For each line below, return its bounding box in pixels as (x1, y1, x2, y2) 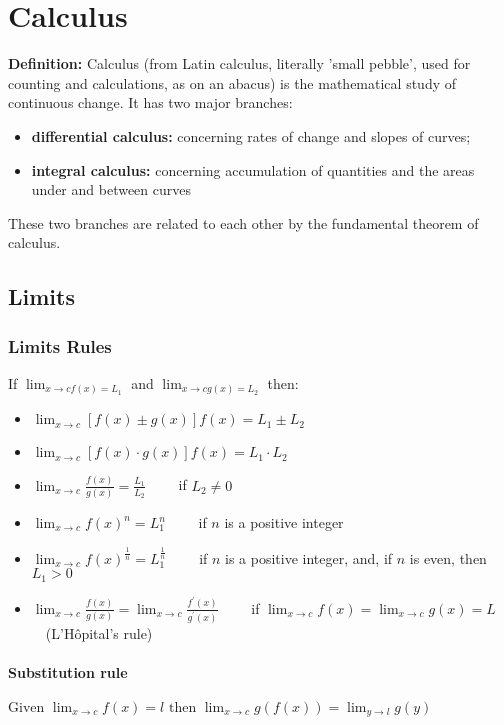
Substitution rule (8, 661, 128, 682)
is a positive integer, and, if (225, 547, 393, 568)
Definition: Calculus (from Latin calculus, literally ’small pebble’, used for (8, 53, 471, 74)
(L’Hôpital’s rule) (45, 622, 153, 643)
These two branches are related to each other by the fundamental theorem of (8, 212, 479, 233)
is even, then (409, 547, 487, 568)
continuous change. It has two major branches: (8, 92, 293, 113)
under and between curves (31, 179, 192, 200)
